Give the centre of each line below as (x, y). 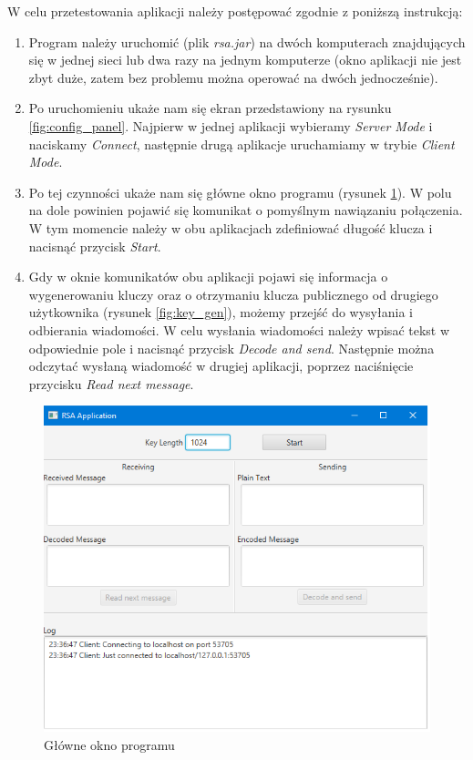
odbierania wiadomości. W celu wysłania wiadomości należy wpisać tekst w (239, 329)
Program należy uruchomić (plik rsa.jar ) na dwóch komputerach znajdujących (247, 41)
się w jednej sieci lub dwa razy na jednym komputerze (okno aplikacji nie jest (245, 60)
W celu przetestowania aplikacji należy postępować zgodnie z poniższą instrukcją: (235, 11)
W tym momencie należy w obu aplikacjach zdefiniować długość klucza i (231, 227)
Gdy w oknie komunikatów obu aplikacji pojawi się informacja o (208, 277)
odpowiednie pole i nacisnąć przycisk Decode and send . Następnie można (231, 348)
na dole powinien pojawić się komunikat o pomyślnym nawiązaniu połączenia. (246, 210)
